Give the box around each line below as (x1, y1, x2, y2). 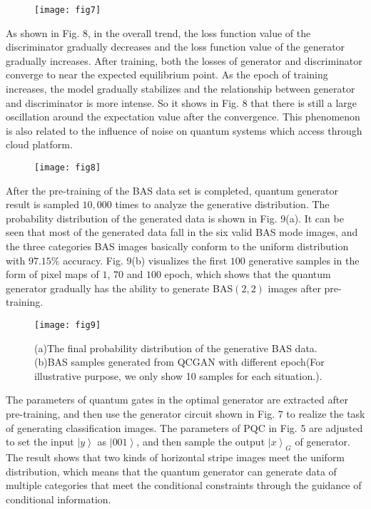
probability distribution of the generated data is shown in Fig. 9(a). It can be (6, 210, 344, 225)
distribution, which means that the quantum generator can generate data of (6, 463, 337, 478)
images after (268, 280, 321, 295)
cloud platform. (6, 137, 73, 152)
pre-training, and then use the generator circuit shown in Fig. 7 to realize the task (6, 406, 365, 421)
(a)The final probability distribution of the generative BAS (34, 340, 292, 355)
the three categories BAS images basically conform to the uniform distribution (6, 239, 349, 254)
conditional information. (6, 491, 111, 506)
